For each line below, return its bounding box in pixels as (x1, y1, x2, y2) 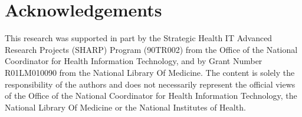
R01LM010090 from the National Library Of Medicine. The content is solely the (5, 66, 295, 78)
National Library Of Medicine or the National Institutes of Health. (5, 101, 246, 113)
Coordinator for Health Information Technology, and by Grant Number (5, 55, 262, 67)
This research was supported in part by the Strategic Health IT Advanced (5, 32, 273, 44)
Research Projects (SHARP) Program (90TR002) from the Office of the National (5, 43, 298, 55)
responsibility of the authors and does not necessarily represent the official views (5, 78, 296, 90)
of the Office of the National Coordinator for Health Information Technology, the (5, 89, 297, 102)
